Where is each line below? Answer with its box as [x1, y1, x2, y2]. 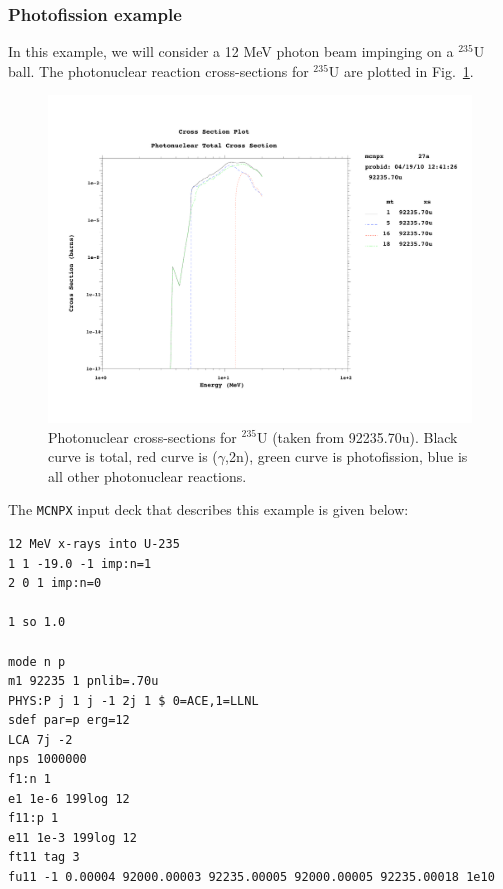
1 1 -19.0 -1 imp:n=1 [8, 556, 152, 571]
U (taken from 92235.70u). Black [256, 426, 458, 447]
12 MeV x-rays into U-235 [8, 536, 180, 551]
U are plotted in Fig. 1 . [328, 60, 474, 81]
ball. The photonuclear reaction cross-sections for [8, 60, 309, 81]
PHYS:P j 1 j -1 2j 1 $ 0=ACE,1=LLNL [8, 693, 259, 708]
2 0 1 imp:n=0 [8, 576, 102, 591]
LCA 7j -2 [8, 732, 73, 747]
